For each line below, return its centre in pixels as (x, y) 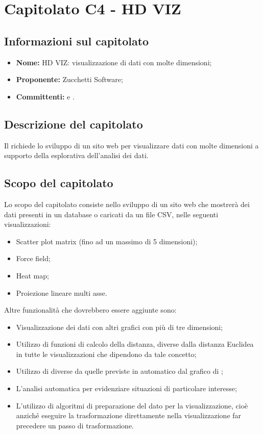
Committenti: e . (45, 96)
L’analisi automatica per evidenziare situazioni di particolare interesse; (126, 388)
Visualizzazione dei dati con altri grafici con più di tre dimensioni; (119, 327)
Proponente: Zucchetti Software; (69, 79)
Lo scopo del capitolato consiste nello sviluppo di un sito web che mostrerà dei (127, 204)
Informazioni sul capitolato (77, 41)
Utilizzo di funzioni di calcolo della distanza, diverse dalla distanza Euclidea (135, 344)
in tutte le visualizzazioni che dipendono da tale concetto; (106, 354)
